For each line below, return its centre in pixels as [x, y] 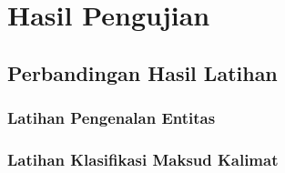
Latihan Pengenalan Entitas [112, 118]
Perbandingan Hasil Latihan [142, 72]
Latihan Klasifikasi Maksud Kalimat [143, 159]
